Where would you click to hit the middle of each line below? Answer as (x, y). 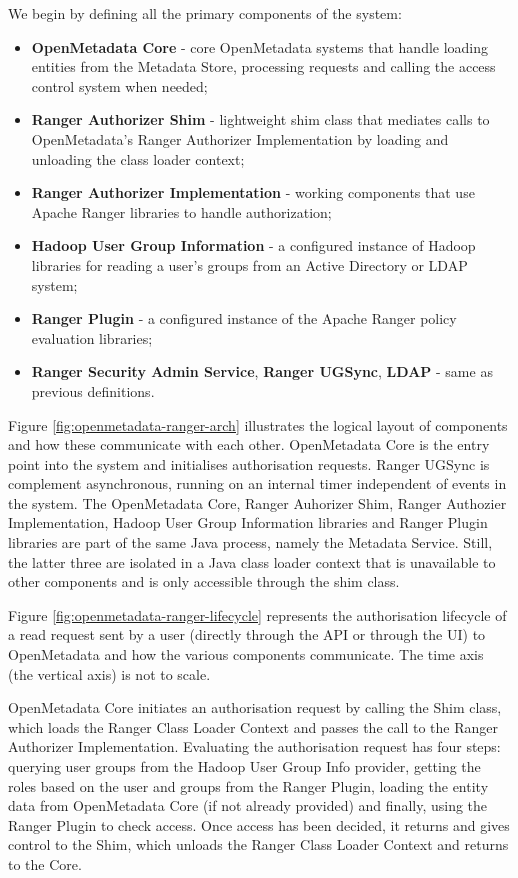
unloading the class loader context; (138, 158)
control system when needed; (119, 85)
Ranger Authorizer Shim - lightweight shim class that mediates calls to (260, 119)
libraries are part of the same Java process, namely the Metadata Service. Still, (250, 542)
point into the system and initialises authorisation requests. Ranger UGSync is (249, 463)
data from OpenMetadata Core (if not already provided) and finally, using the (248, 805)
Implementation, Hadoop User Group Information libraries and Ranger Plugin (248, 522)
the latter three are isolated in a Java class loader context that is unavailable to (252, 561)
